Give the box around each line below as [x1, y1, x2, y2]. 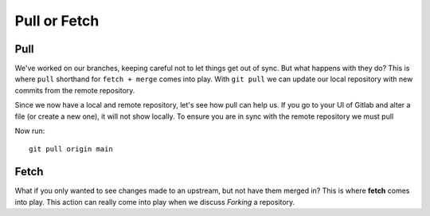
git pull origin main [29, 144, 113, 154]
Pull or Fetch [14, 12, 100, 29]
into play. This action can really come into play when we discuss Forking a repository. [14, 197, 295, 206]
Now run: [14, 126, 45, 135]
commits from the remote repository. [14, 85, 135, 95]
